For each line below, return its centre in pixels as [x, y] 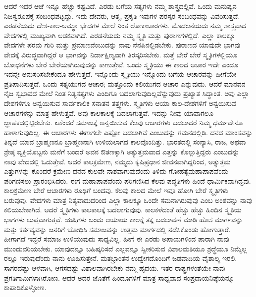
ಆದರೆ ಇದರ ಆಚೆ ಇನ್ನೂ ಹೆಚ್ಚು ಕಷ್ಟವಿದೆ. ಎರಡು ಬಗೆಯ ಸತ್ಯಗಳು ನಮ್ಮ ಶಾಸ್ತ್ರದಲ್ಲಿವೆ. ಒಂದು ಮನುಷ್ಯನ [120, 6]
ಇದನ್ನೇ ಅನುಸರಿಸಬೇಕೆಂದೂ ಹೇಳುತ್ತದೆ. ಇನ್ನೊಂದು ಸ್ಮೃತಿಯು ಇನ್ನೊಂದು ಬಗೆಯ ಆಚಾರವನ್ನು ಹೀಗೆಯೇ [120, 74]
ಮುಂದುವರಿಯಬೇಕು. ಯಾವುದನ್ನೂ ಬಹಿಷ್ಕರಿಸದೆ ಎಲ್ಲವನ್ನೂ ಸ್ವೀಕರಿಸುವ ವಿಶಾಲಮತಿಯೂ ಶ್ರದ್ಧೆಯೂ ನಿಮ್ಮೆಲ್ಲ [126, 248]
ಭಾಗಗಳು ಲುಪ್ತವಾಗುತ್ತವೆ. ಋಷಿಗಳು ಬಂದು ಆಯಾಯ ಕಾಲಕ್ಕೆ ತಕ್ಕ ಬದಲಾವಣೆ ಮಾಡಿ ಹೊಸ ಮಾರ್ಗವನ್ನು [124, 220]
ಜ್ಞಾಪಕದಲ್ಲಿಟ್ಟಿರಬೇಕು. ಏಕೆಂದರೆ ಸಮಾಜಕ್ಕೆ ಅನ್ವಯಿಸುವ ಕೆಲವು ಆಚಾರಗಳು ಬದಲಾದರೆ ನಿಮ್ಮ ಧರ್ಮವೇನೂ [124, 123]
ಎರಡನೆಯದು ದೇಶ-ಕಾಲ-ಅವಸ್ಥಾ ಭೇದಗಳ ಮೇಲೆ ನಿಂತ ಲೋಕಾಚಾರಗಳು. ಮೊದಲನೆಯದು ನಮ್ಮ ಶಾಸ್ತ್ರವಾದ [125, 25]
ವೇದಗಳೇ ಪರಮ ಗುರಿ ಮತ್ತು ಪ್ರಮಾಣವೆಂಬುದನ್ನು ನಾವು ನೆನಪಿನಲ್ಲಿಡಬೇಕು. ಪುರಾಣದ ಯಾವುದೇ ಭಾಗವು [122, 45]
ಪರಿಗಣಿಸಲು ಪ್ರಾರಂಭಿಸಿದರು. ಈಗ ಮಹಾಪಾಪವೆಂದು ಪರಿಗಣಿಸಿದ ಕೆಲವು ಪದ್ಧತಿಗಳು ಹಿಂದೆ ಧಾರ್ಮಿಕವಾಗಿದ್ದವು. [128, 180]
